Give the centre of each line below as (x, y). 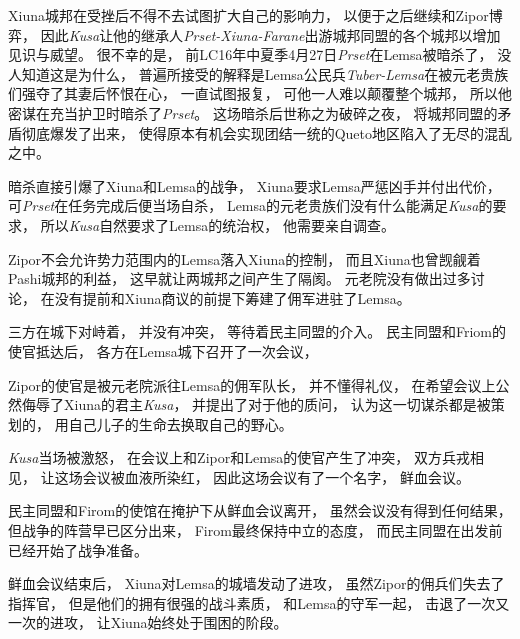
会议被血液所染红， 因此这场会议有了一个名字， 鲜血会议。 (276, 476)
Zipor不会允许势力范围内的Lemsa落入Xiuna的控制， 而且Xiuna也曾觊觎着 (244, 258)
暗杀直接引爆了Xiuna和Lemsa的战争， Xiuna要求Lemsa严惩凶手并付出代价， (254, 185)
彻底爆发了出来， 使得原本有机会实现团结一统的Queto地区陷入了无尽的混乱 (266, 132)
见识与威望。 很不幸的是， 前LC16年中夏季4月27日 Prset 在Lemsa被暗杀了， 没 (260, 54)
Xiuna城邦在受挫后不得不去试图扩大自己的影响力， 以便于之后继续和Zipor (248, 15)
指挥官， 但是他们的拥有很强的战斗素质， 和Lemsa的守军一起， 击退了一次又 (259, 602)
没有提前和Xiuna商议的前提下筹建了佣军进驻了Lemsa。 (232, 297)
